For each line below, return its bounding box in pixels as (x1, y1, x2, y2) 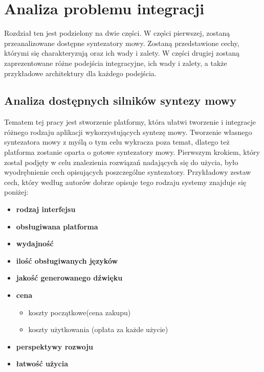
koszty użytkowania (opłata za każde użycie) (28, 324, 168, 335)
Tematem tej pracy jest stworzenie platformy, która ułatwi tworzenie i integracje (4, 117, 256, 127)
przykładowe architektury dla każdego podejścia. (4, 67, 157, 78)
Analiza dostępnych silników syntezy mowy (4, 92, 236, 108)
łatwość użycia (16, 358, 69, 369)
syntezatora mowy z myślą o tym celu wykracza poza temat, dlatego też (4, 136, 230, 147)
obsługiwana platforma (16, 221, 98, 231)
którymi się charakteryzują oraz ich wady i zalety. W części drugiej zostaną (4, 48, 240, 58)
